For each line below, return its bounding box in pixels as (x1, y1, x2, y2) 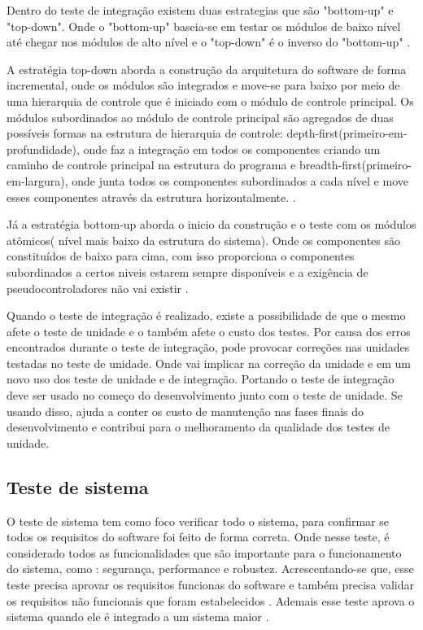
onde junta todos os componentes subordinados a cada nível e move (72, 172, 408, 189)
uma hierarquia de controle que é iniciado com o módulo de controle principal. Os (7, 92, 414, 109)
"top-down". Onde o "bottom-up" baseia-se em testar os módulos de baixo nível (7, 17, 401, 34)
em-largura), (7, 172, 68, 189)
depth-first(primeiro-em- (286, 125, 408, 142)
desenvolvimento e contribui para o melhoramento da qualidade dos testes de (7, 418, 390, 435)
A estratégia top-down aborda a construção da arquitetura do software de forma (7, 60, 407, 77)
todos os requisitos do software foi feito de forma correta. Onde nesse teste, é (7, 528, 390, 545)
